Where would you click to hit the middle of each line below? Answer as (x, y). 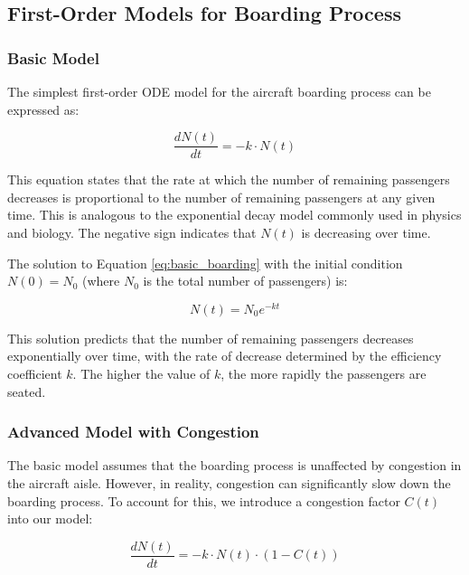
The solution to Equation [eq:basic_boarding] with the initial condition (205, 263)
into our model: (50, 518)
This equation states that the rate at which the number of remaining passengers (229, 179)
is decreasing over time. (366, 233)
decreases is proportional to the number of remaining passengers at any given (221, 197)
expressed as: (43, 109)
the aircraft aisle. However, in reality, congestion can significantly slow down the (229, 483)
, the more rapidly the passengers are (324, 374)
